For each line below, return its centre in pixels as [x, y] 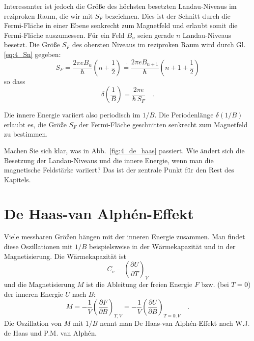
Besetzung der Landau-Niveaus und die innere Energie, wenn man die [109, 160]
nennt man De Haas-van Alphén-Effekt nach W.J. [175, 323]
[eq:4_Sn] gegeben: [32, 54]
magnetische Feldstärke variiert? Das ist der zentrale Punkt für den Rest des [119, 170]
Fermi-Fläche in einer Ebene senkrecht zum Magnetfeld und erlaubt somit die [121, 25]
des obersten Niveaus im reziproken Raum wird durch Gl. [159, 44]
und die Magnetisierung [40, 284]
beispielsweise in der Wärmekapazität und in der [162, 246]
